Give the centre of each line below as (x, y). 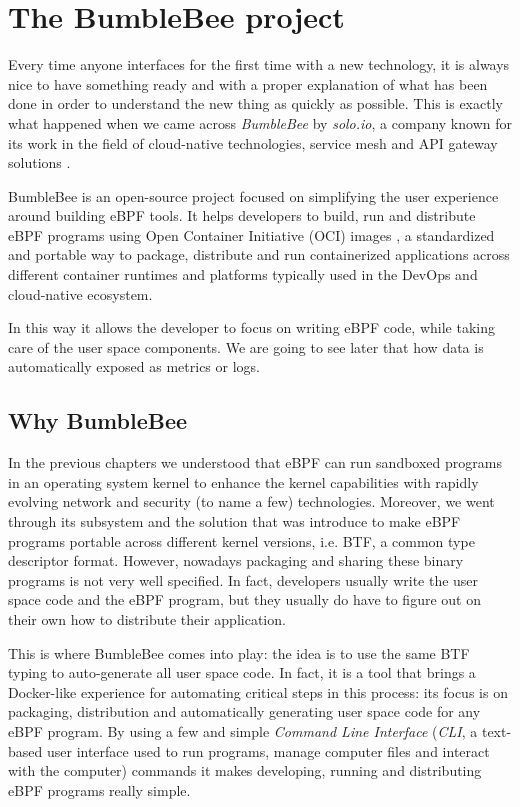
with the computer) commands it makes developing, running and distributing (245, 770)
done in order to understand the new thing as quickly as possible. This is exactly (255, 103)
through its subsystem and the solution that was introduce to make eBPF (234, 521)
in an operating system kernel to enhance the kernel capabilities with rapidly (243, 481)
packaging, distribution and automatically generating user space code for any (244, 711)
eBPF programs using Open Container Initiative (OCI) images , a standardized (251, 234)
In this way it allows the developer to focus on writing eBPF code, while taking (251, 327)
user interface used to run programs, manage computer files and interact (268, 750)
